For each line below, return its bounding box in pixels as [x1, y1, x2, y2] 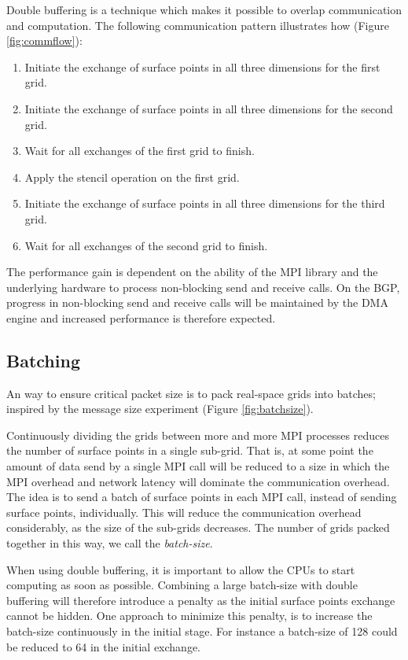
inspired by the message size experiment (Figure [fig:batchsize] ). [6, 400, 314, 417]
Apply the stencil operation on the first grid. [24, 168, 240, 185]
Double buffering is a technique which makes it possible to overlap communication [6, 2, 402, 17]
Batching [6, 348, 80, 372]
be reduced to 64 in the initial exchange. [6, 638, 200, 654]
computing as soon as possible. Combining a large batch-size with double [6, 577, 358, 593]
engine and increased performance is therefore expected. [6, 309, 276, 326]
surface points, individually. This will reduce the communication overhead [6, 503, 362, 520]
